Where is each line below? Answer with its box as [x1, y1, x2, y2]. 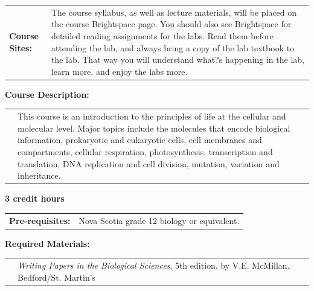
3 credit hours [5, 192, 65, 205]
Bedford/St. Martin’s [18, 270, 96, 283]
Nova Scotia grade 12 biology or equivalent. [78, 214, 240, 226]
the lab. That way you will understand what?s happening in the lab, [51, 53, 304, 66]
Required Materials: [5, 237, 90, 249]
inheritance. [18, 169, 61, 182]
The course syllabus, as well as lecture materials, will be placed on [51, 5, 297, 18]
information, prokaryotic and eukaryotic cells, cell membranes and [18, 133, 262, 146]
